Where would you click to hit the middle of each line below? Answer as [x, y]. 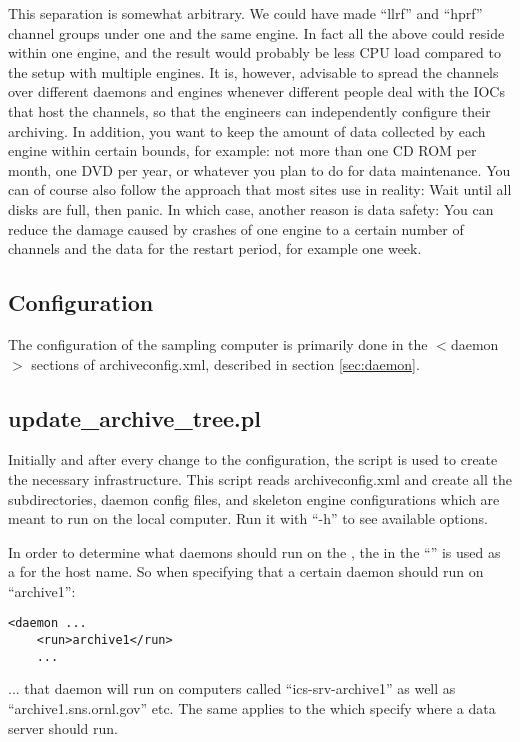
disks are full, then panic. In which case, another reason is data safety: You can [251, 208]
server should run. [63, 727]
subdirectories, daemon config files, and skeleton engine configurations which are [254, 498]
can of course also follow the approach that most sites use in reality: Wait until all [260, 189]
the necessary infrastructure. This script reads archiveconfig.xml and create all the [260, 478]
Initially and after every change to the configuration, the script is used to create [253, 459]
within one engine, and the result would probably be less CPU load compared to [254, 52]
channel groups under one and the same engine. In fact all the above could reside [256, 32]
